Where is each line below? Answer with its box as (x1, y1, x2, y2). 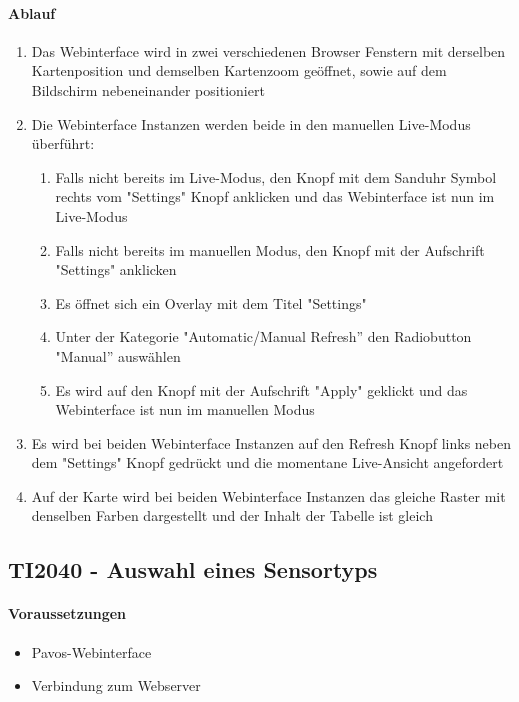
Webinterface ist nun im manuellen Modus (55, 399, 315, 420)
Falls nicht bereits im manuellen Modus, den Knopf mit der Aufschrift (55, 239, 485, 260)
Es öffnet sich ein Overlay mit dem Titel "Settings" (55, 292, 367, 313)
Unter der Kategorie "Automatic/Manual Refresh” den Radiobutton (55, 326, 472, 347)
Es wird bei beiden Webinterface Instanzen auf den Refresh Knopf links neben (31, 432, 511, 453)
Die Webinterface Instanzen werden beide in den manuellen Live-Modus (31, 113, 471, 134)
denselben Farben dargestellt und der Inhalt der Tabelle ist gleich (31, 505, 433, 526)
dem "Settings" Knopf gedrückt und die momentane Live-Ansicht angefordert (31, 452, 504, 473)
